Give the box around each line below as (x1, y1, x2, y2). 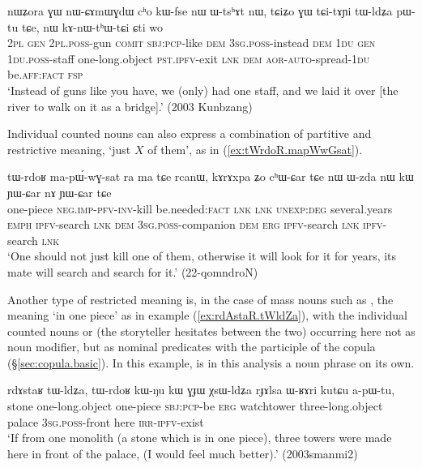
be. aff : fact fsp (7, 66, 83, 83)
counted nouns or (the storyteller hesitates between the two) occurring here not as (7, 322, 416, 339)
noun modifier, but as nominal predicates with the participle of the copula (7, 338, 376, 355)
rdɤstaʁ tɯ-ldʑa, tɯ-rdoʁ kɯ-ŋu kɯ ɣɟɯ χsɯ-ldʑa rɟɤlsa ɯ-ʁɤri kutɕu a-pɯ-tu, (7, 381, 395, 398)
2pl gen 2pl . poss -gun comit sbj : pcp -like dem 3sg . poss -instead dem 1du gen (7, 34, 376, 51)
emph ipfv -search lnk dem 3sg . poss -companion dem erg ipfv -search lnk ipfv (7, 216, 383, 233)
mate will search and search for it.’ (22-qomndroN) (7, 263, 258, 280)
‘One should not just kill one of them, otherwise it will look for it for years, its (7, 247, 397, 264)
